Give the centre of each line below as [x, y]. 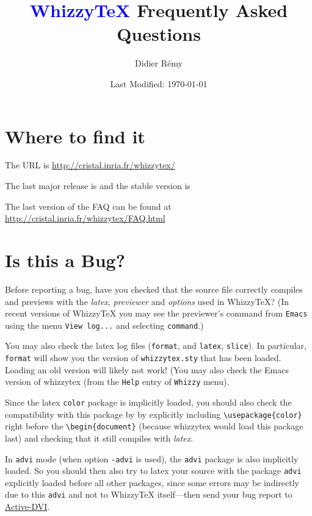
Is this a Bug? [65, 260]
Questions [159, 34]
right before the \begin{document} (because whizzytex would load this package [154, 426]
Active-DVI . [27, 507]
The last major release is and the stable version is [98, 186]
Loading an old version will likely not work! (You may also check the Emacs [147, 369]
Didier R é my [159, 63]
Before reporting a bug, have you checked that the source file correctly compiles [154, 289]
